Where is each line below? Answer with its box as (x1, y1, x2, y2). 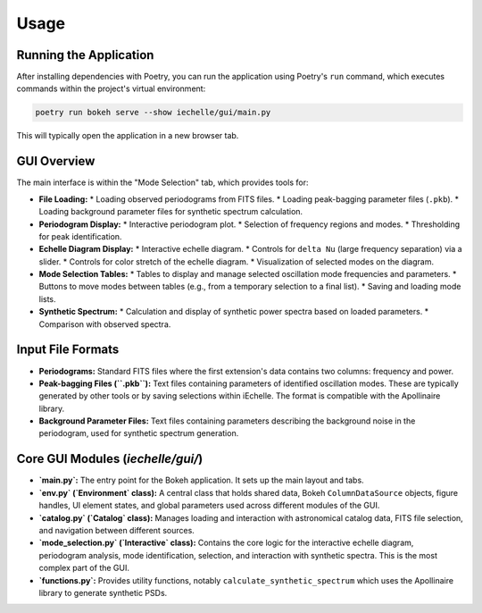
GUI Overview (16, 154, 96, 169)
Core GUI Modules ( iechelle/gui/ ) (16, 451, 204, 466)
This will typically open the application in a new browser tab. (16, 130, 239, 141)
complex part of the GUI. (38, 563, 129, 574)
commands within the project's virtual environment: (16, 83, 206, 94)
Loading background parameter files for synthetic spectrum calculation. (38, 206, 303, 217)
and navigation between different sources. (38, 525, 195, 535)
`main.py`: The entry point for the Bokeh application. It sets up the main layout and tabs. (38, 474, 365, 486)
